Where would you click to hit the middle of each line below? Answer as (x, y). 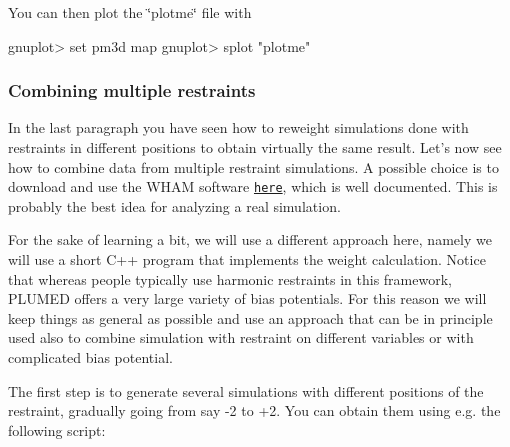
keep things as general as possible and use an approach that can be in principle (250, 317)
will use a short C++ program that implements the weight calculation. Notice (247, 259)
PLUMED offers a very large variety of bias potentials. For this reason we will (247, 298)
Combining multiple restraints (132, 90)
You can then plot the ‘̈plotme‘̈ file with (130, 12)
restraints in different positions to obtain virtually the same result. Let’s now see (255, 147)
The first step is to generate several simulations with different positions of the (246, 390)
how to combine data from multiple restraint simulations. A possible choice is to (253, 166)
